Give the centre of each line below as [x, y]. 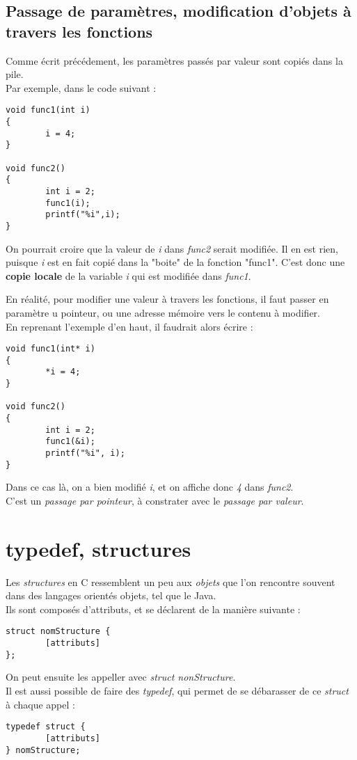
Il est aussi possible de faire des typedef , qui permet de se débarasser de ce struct [177, 691]
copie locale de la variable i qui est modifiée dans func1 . [128, 275]
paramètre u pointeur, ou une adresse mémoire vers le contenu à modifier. [163, 312]
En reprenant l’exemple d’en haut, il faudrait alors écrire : [129, 326]
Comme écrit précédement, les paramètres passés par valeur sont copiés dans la [174, 60]
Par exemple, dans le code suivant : [81, 87]
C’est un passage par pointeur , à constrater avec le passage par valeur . [155, 500]
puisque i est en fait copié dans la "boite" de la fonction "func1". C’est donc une [175, 262]
